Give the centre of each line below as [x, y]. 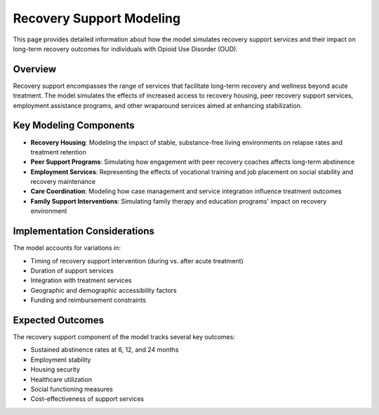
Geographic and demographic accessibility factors [104, 290]
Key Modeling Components [74, 125]
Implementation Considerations [84, 231]
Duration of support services [72, 270]
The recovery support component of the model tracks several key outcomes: [124, 337]
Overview [35, 69]
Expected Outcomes [59, 320]
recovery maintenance [63, 182]
